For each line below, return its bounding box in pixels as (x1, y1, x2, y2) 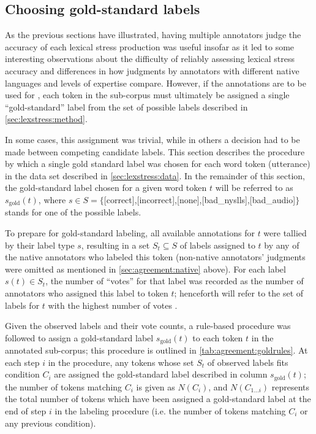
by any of (264, 238, 299, 251)
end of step (5, 405, 47, 417)
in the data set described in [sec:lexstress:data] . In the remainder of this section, (5, 169, 305, 182)
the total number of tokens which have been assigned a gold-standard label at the (5, 392, 311, 405)
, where (38, 193, 66, 206)
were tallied (263, 226, 307, 239)
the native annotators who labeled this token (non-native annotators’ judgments (5, 250, 306, 263)
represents (271, 380, 310, 393)
